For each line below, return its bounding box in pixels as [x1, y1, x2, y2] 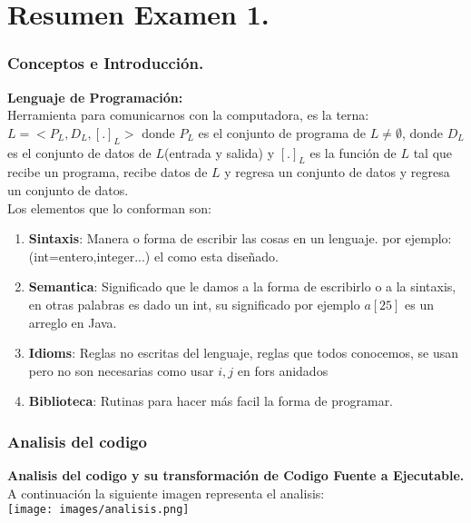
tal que [413, 143, 453, 162]
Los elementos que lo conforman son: [7, 198, 211, 217]
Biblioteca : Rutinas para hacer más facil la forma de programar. [28, 391, 394, 410]
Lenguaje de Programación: [7, 87, 183, 106]
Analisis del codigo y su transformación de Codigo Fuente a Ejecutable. [7, 466, 465, 485]
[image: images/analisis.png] [7, 503, 190, 517]
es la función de [309, 143, 397, 162]
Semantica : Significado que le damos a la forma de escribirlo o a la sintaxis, [28, 277, 456, 296]
